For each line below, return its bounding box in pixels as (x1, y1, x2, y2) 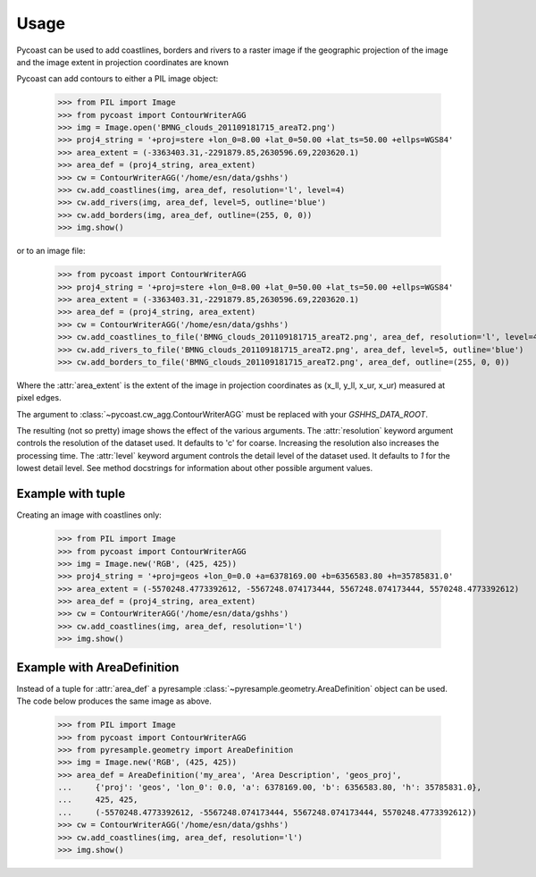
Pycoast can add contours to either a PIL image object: (16, 73, 219, 84)
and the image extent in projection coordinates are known (16, 56, 230, 67)
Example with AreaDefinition (16, 660, 180, 675)
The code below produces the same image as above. (16, 696, 212, 706)
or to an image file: (16, 246, 86, 257)
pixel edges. (16, 392, 62, 403)
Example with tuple (16, 486, 126, 502)
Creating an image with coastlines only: (16, 510, 163, 520)
